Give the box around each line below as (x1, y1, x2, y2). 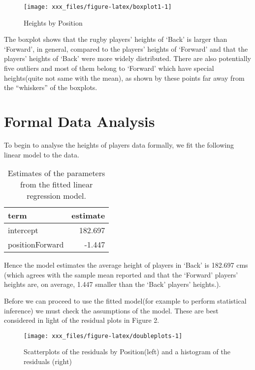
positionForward (8, 239, 64, 250)
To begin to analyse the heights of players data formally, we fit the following (4, 139, 234, 150)
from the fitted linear (20, 179, 93, 190)
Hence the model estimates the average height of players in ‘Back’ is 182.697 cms (4, 260, 248, 270)
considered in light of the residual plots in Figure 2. (4, 315, 159, 325)
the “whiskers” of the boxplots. (4, 82, 97, 92)
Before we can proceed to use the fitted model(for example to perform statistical (4, 295, 247, 306)
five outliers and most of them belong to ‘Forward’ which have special (4, 63, 214, 73)
